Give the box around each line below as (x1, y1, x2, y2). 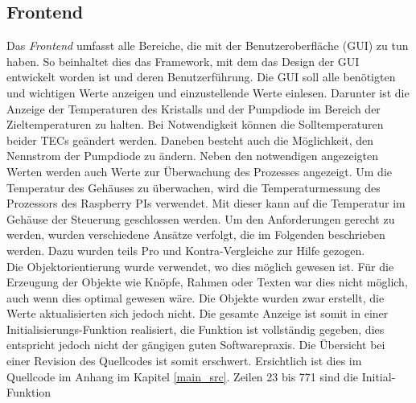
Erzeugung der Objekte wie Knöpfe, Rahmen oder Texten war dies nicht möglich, (6, 273, 408, 290)
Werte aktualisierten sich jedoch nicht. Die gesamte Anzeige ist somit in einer (6, 305, 389, 322)
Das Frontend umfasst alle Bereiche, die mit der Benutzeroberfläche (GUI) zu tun (6, 37, 409, 54)
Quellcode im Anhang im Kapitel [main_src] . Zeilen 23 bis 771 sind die (6, 368, 359, 384)
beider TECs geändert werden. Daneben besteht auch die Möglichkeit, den (6, 131, 374, 148)
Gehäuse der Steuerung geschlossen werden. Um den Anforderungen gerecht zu (6, 210, 395, 227)
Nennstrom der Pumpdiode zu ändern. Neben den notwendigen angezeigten (6, 147, 379, 164)
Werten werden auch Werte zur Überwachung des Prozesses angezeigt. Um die (6, 162, 393, 179)
